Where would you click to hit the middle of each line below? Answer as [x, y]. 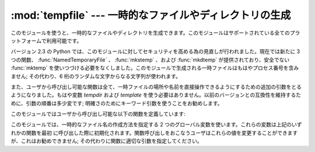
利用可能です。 [64, 40]
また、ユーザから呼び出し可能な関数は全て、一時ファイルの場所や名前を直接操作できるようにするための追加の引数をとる [156, 87]
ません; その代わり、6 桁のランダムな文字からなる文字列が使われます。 [96, 76]
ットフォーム [26, 40]
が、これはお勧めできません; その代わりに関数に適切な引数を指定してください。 [106, 141]
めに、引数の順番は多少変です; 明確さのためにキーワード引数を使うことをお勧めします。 [117, 103]
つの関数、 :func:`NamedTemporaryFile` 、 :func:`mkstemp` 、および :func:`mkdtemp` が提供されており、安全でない [150, 60]
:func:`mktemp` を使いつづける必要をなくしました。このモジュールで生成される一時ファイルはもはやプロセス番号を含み [155, 68]
